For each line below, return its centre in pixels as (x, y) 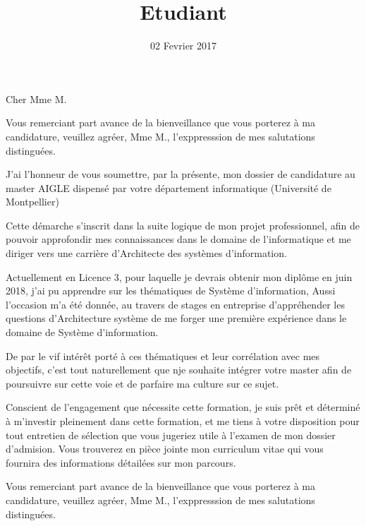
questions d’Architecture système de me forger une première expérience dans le (176, 318)
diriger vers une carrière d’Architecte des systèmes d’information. (146, 253)
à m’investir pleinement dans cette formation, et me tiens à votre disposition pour (183, 421)
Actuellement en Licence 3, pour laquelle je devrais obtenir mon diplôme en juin (179, 276)
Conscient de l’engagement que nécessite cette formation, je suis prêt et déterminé (183, 407)
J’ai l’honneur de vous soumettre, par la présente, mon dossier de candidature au (181, 174)
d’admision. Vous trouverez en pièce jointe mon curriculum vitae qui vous (165, 449)
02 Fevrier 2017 (183, 46)
